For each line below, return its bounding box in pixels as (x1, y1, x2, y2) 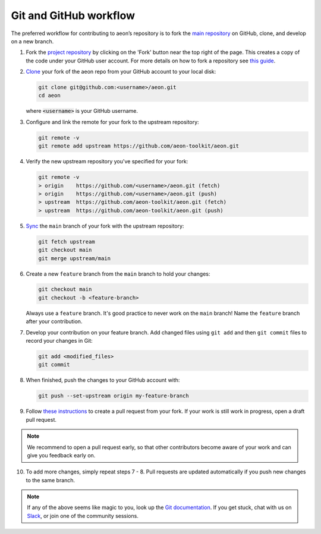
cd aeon (38, 92, 61, 99)
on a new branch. (11, 37, 54, 45)
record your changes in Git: (26, 337, 93, 345)
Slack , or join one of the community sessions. (27, 512, 139, 519)
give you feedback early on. (27, 451, 96, 459)
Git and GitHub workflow (11, 9, 136, 22)
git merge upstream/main (38, 255, 111, 261)
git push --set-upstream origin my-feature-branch (38, 393, 190, 399)
